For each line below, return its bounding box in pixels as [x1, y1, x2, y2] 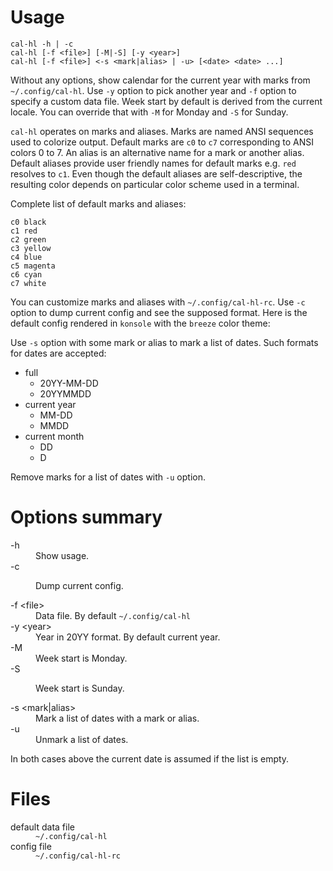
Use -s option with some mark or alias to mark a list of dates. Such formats [10, 336, 319, 348]
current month [24, 430, 85, 442]
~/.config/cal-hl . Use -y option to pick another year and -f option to [10, 84, 297, 96]
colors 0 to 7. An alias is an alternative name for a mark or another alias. [10, 146, 305, 158]
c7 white [10, 278, 47, 288]
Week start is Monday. [35, 652, 128, 664]
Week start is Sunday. [35, 682, 125, 694]
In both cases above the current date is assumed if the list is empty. [10, 752, 290, 765]
